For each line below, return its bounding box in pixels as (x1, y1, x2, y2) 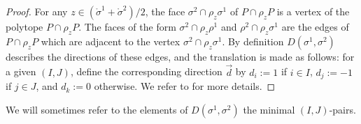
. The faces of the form (78, 20, 176, 33)
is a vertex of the (276, 4, 350, 18)
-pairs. (329, 102, 356, 116)
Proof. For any (6, 4, 68, 18)
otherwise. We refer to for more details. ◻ (94, 79, 276, 93)
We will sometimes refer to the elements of (6, 102, 188, 116)
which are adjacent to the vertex (41, 33, 180, 48)
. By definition (222, 33, 284, 48)
